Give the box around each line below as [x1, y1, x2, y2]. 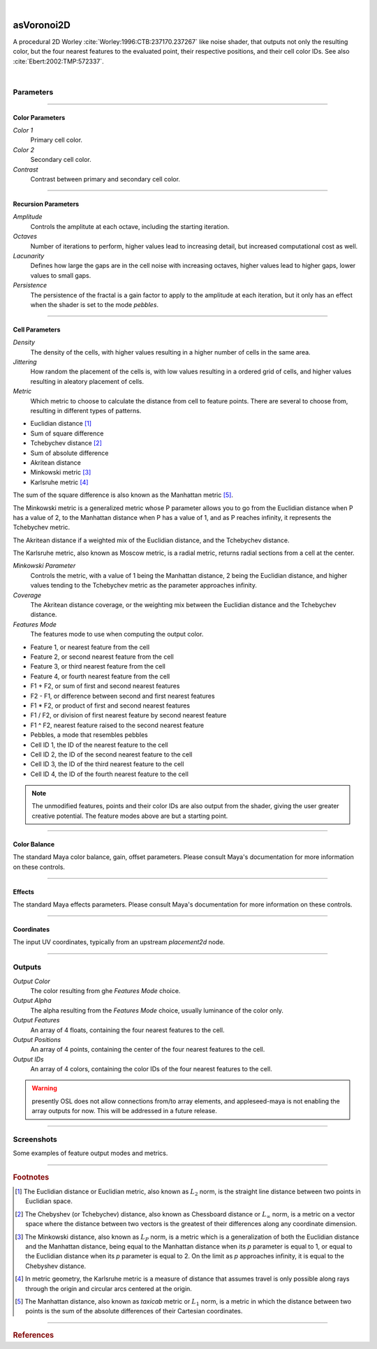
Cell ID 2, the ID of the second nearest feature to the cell [30, 750, 193, 759]
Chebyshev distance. [25, 1262, 87, 1270]
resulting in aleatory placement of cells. [30, 377, 145, 385]
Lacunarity [13, 251, 45, 260]
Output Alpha [13, 997, 52, 1005]
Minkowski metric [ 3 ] [30, 468, 91, 477]
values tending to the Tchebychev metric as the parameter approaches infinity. [30, 581, 258, 590]
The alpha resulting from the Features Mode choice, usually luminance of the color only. [30, 1006, 284, 1015]
